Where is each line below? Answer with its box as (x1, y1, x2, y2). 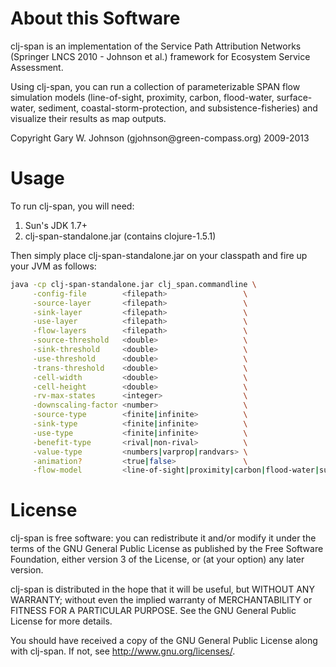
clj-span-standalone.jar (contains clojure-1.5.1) (24, 230, 217, 242)
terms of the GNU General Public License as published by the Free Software (10, 543, 324, 555)
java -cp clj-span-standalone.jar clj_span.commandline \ (10, 279, 257, 289)
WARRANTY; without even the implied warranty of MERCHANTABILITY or (10, 594, 313, 606)
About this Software (10, 7, 181, 30)
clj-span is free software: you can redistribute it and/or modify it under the (10, 532, 317, 544)
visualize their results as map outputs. (10, 112, 167, 124)
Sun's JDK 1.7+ (24, 219, 88, 231)
